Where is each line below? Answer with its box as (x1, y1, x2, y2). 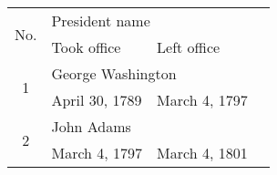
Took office (51, 36, 121, 57)
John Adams (51, 116, 131, 137)
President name (51, 10, 150, 31)
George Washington (51, 63, 177, 84)
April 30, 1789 (51, 89, 142, 110)
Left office (157, 36, 221, 57)
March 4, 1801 (157, 142, 248, 163)
